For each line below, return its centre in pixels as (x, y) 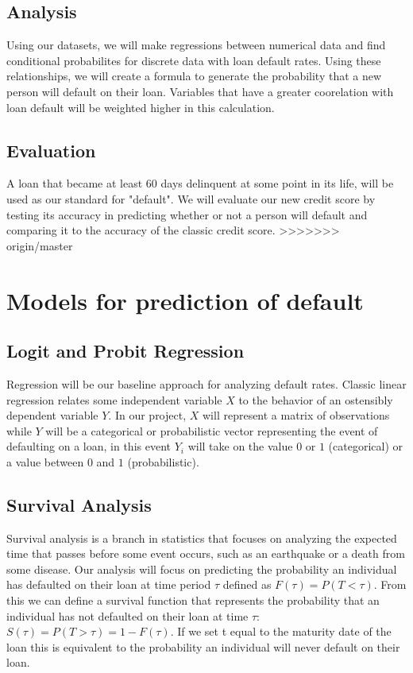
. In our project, (147, 415)
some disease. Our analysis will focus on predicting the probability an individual (202, 569)
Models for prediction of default (185, 300)
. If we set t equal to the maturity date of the (281, 631)
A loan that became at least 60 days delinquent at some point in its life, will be (200, 183)
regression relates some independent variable (114, 399)
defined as (247, 584)
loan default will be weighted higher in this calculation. (141, 107)
